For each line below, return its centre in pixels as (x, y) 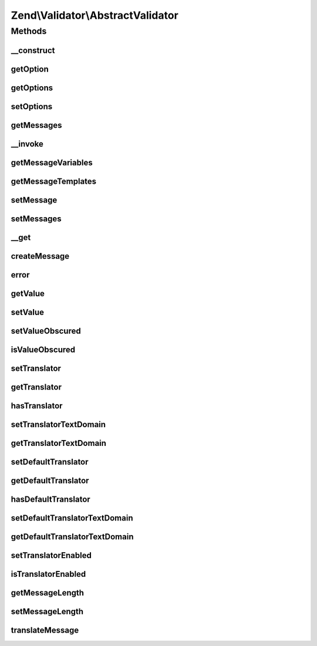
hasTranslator (37, 406)
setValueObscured (46, 331)
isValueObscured (43, 349)
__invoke (27, 144)
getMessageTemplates (54, 181)
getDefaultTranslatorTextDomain (72, 537)
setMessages (36, 219)
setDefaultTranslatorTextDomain (72, 518)
